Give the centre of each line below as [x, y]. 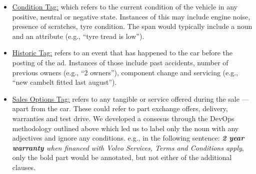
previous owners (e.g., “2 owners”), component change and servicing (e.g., [125, 72]
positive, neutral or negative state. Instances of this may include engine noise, [131, 16]
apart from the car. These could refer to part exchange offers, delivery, [120, 108]
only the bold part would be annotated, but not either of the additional [122, 157]
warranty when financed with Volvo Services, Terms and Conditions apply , [128, 147]
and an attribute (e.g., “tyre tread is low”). [78, 36]
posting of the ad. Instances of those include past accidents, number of [120, 62]
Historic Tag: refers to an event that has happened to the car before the [122, 53]
